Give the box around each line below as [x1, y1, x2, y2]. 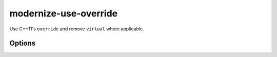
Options [9, 39, 36, 48]
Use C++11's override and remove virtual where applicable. [9, 26, 144, 32]
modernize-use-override [9, 8, 118, 19]
